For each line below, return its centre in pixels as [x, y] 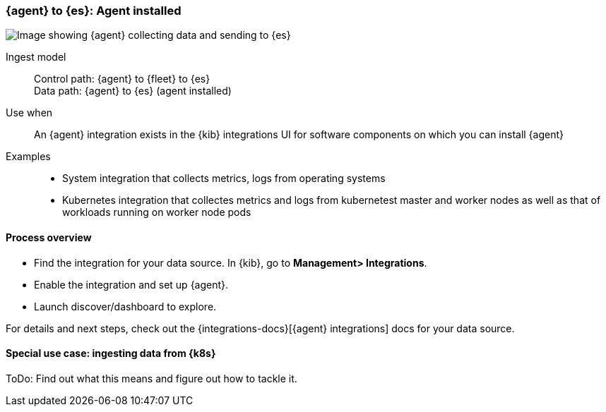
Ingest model [36, 57]
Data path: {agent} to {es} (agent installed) [133, 91]
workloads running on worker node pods [157, 212]
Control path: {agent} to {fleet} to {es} [122, 79]
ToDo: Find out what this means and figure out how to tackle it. [151, 378]
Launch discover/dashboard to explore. [125, 306]
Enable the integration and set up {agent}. [131, 284]
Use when [29, 113]
